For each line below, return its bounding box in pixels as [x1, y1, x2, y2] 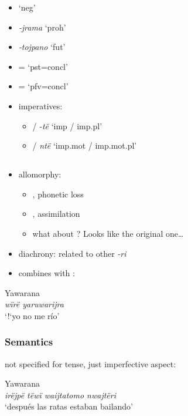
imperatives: [18, 99, 63, 112]
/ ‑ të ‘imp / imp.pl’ [32, 119, 102, 132]
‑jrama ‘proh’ [18, 21, 66, 33]
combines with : [18, 267, 75, 279]
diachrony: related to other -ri [18, 247, 127, 259]
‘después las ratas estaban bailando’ [5, 400, 133, 412]
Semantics [5, 334, 53, 349]
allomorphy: [18, 168, 61, 180]
